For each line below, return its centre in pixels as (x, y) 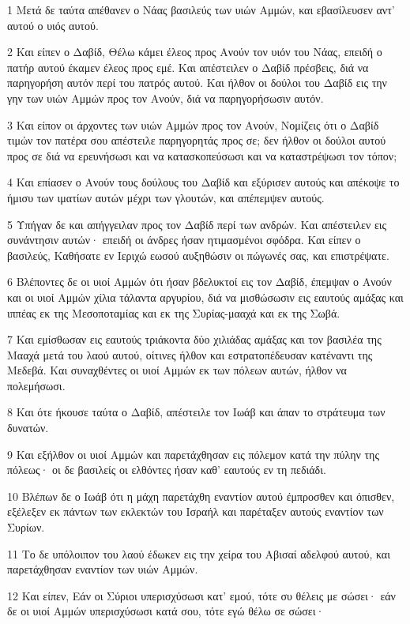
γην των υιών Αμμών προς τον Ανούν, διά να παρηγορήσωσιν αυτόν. (166, 98)
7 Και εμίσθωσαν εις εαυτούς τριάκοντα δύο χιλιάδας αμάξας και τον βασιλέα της (194, 339)
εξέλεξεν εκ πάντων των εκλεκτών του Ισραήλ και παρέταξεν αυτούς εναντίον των (196, 511)
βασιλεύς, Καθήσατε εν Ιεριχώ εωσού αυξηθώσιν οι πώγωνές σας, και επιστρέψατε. (198, 255)
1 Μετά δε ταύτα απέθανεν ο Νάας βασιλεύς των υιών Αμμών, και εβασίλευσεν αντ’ (201, 9)
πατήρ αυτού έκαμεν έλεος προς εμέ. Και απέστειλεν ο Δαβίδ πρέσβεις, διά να (188, 67)
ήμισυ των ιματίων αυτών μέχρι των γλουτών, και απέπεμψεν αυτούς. (166, 197)
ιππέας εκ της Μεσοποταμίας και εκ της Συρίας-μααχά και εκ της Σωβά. (174, 312)
